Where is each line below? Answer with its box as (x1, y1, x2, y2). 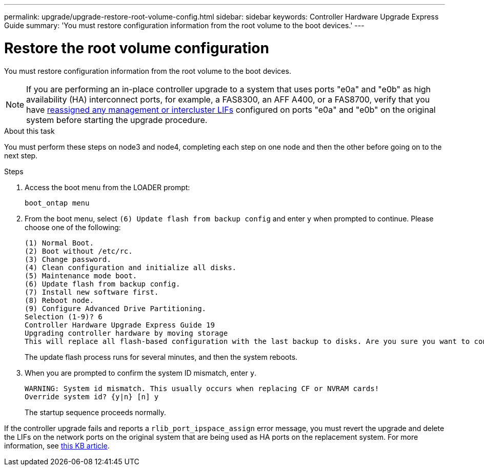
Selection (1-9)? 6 (25, 312, 103, 321)
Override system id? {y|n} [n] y (25, 392, 159, 401)
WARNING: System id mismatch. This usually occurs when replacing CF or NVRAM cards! (25, 384, 379, 393)
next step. (4, 151, 38, 160)
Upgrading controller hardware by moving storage (25, 329, 228, 337)
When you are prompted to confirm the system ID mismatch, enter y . (25, 368, 257, 377)
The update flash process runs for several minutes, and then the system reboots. (25, 352, 298, 361)
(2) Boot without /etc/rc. (25, 247, 133, 255)
